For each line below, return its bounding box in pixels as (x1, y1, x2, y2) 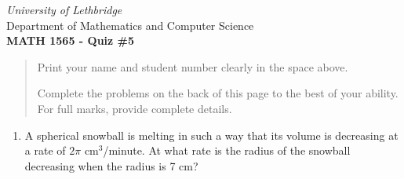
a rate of (24, 142, 66, 159)
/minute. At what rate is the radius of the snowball (103, 142, 351, 159)
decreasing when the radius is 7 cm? (24, 157, 198, 174)
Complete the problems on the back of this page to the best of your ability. (37, 85, 399, 101)
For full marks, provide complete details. (37, 100, 232, 116)
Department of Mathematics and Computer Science (6, 16, 254, 33)
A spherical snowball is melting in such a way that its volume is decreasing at (24, 126, 399, 143)
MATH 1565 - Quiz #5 (6, 32, 135, 49)
